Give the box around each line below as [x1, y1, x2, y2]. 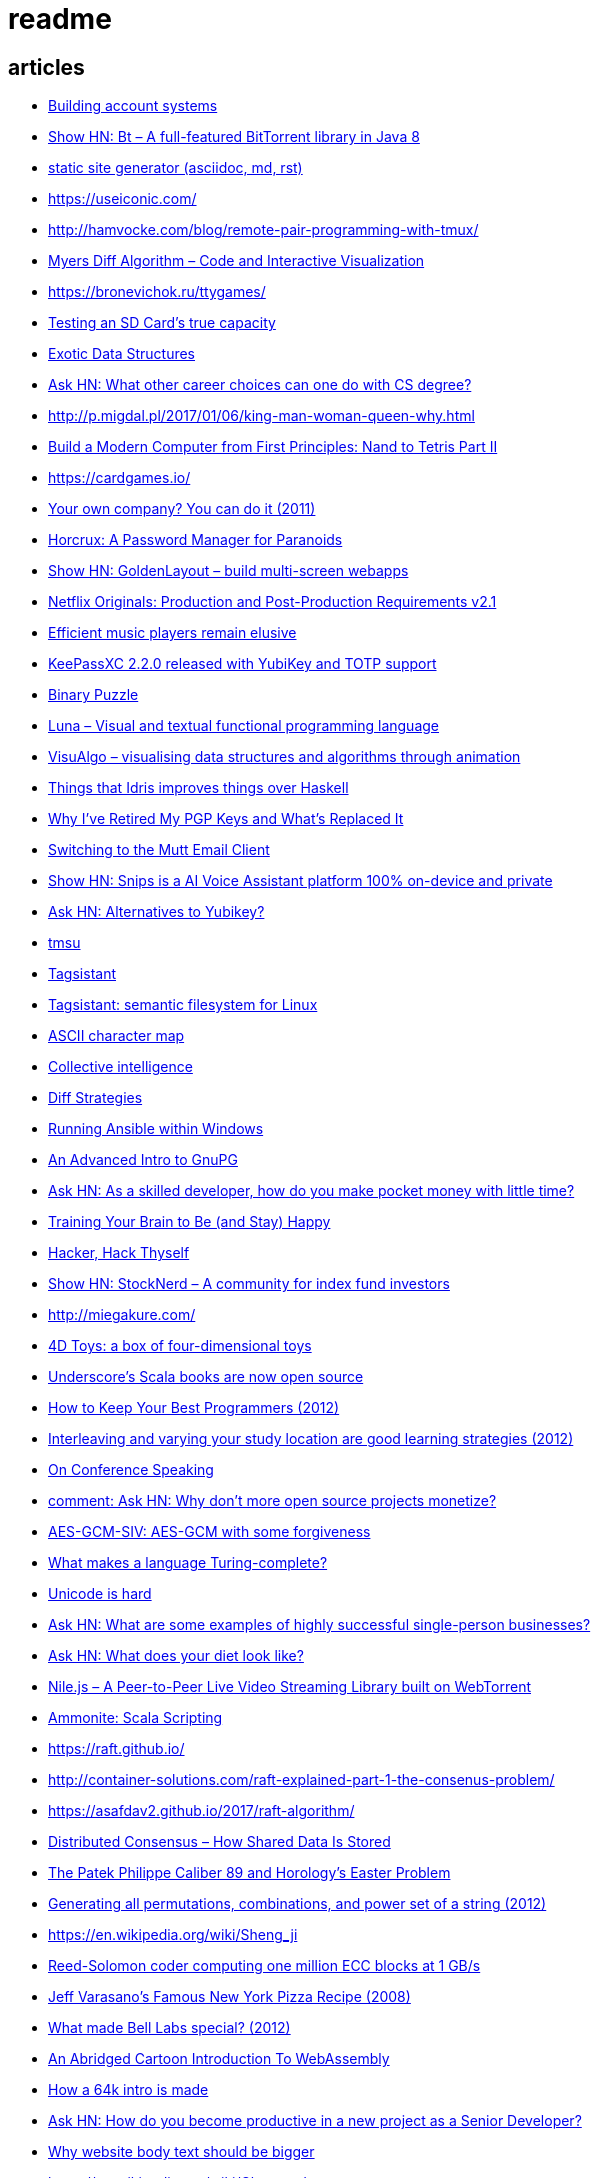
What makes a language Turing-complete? [48, 1554, 328, 1572]
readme [8, 2, 112, 36]
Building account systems [48, 97, 218, 115]
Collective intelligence [48, 1058, 193, 1076]
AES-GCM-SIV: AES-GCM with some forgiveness [48, 1523, 371, 1541]
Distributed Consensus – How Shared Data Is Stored [48, 1833, 391, 1851]
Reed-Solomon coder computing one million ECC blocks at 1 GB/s [48, 1957, 481, 1975]
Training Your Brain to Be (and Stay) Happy [48, 1213, 331, 1231]
